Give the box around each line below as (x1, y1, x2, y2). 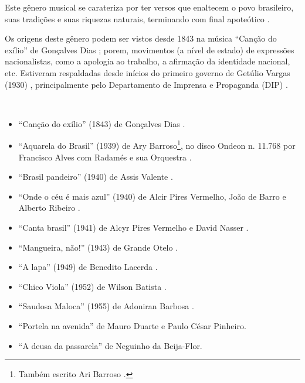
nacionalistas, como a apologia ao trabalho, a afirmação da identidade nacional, (5, 55, 290, 67)
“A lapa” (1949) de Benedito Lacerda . (18, 261, 158, 273)
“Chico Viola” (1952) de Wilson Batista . (18, 280, 167, 292)
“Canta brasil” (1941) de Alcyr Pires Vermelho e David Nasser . (18, 221, 249, 233)
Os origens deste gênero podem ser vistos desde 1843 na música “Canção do (5, 32, 277, 45)
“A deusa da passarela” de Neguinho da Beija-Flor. (18, 339, 202, 351)
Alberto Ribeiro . (18, 201, 80, 214)
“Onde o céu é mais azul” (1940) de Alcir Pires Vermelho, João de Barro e (18, 190, 286, 202)
